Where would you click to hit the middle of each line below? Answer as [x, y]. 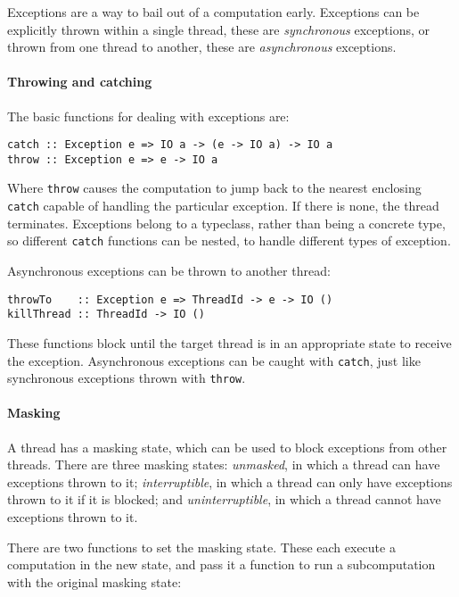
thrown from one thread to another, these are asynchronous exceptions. [202, 47]
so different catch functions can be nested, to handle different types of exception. [229, 240]
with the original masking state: [94, 581]
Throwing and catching [80, 82]
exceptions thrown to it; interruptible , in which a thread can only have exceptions [230, 481]
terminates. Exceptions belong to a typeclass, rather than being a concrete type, [226, 223]
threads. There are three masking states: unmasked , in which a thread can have [224, 464]
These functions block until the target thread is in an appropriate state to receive [229, 342]
